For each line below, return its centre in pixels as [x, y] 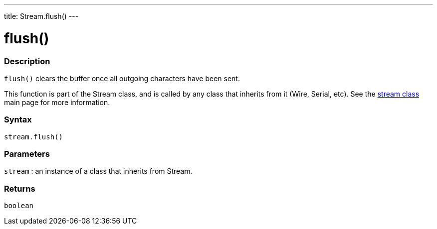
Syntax [18, 120]
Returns [20, 188]
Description [27, 61]
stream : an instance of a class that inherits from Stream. [98, 171]
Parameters [27, 154]
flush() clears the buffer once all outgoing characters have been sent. [122, 78]
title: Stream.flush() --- [41, 16]
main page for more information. [57, 102]
